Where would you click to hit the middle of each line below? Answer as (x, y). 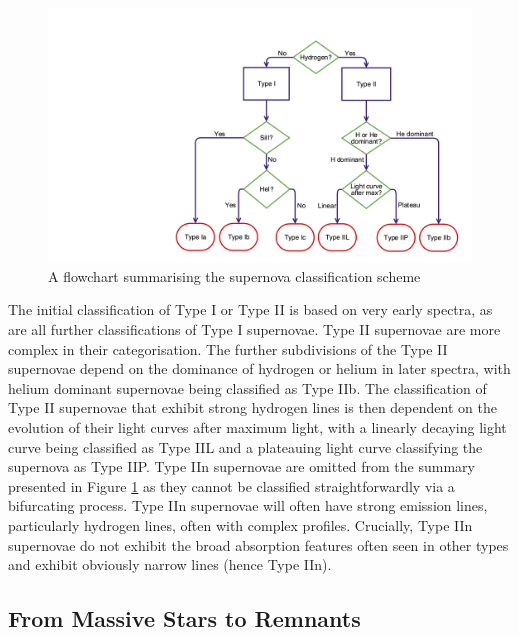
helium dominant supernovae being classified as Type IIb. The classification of (247, 387)
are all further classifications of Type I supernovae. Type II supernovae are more (254, 329)
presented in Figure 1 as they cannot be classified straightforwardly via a (231, 485)
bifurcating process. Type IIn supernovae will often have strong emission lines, (248, 505)
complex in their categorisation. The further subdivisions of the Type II (228, 348)
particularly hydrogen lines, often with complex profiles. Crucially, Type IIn (240, 524)
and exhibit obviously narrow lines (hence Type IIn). (170, 564)
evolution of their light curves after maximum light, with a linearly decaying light (257, 426)
